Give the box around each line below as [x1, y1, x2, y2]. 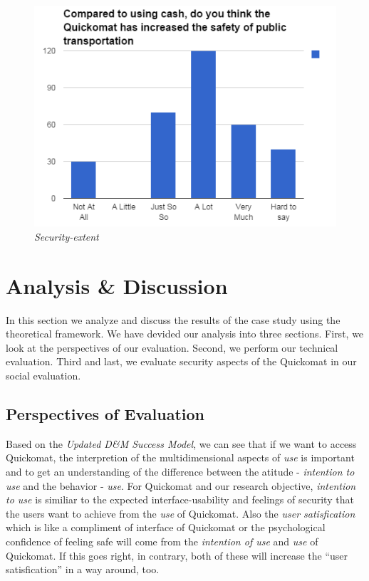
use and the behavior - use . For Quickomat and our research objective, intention [6, 478, 356, 493]
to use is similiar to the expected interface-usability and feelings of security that [6, 492, 354, 507]
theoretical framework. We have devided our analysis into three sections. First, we [6, 326, 364, 341]
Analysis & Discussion [6, 271, 228, 300]
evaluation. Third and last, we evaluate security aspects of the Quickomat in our [6, 354, 357, 369]
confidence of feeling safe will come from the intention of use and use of [6, 533, 318, 548]
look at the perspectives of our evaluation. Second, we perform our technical [6, 340, 338, 355]
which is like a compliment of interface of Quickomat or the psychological [6, 520, 326, 535]
